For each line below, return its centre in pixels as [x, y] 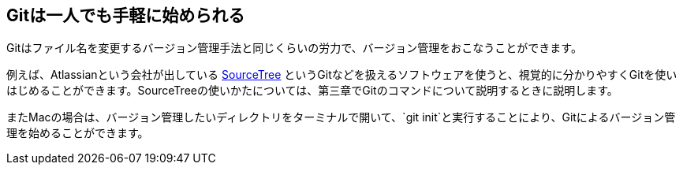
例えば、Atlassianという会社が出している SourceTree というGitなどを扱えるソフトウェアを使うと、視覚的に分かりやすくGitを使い [342, 75]
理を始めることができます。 [78, 133]
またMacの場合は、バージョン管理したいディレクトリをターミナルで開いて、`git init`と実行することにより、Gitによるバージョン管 [341, 117]
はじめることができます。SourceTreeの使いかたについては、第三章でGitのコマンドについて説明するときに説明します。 [312, 91]
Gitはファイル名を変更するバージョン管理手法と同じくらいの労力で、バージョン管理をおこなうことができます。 [294, 48]
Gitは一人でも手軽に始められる [126, 15]
